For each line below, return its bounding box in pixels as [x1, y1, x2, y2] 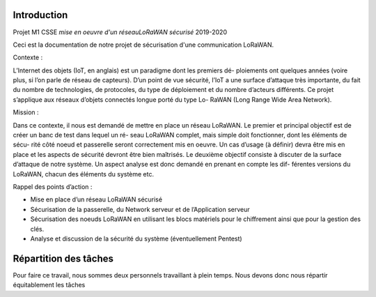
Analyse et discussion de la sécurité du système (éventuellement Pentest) [30, 234, 243, 243]
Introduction [13, 9, 68, 21]
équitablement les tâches [13, 281, 86, 289]
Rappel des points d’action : [13, 182, 93, 191]
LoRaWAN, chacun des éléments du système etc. [13, 169, 155, 178]
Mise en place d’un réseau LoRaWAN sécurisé [30, 195, 163, 204]
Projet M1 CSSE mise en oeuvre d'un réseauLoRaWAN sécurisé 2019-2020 [13, 28, 228, 36]
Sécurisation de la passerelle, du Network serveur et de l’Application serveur [30, 205, 250, 213]
